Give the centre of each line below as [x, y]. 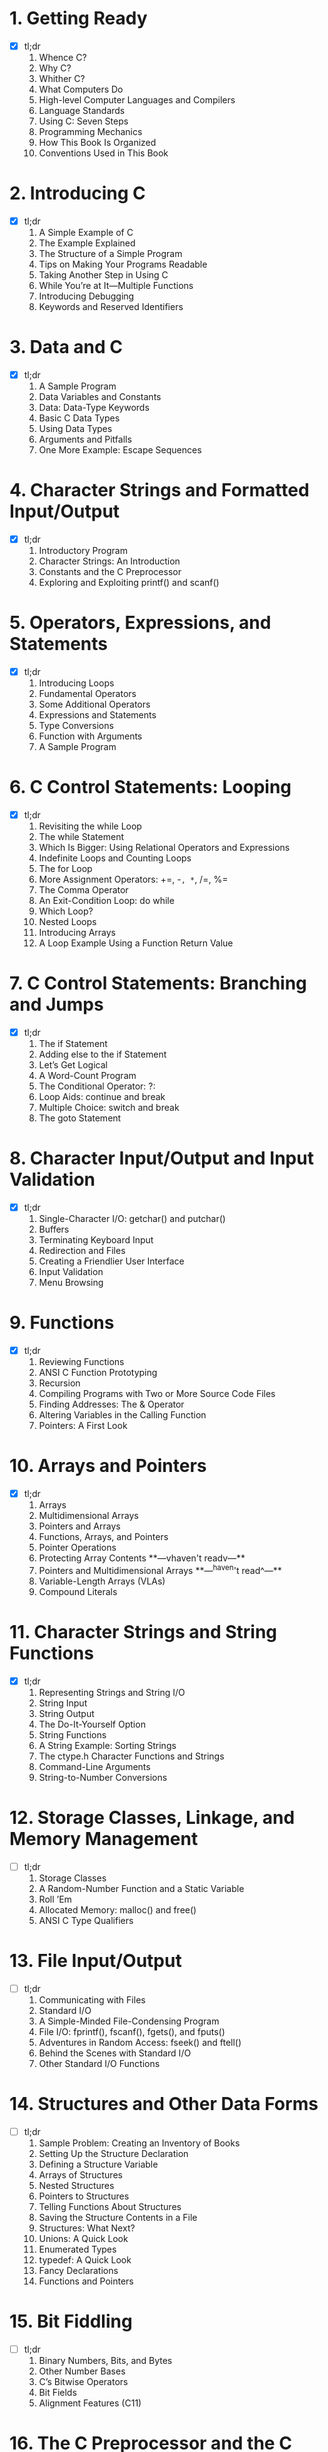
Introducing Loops [76, 683]
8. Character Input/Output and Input [161, 1158]
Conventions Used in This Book [103, 153]
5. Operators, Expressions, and [140, 623]
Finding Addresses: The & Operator [111, 1404]
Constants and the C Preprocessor [110, 571]
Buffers [54, 1229]
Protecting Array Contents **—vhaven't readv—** [142, 1558]
